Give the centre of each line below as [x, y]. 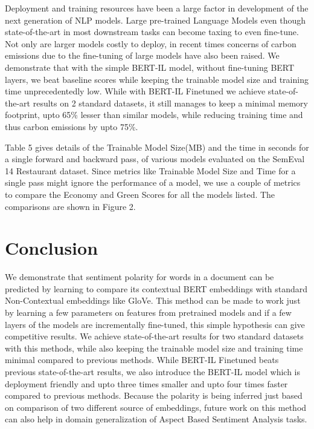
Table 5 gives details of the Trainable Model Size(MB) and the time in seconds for [157, 147]
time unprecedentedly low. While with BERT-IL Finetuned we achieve [135, 91]
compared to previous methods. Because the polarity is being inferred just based [154, 395]
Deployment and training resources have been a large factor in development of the [157, 8]
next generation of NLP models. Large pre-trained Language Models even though [155, 20]
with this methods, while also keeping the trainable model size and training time [154, 348]
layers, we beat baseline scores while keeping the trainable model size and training [157, 79]
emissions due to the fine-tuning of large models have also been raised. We [142, 55]
